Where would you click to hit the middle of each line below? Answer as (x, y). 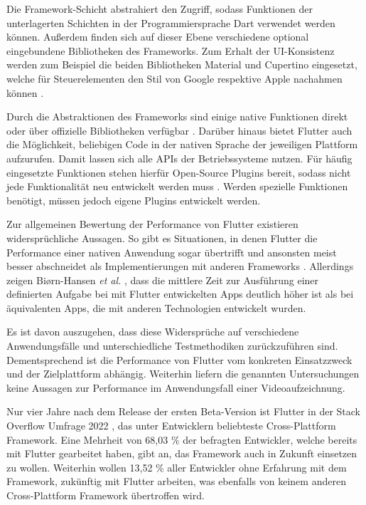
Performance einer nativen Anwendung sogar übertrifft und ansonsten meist (172, 252)
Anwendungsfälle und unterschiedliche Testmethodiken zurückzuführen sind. (172, 346)
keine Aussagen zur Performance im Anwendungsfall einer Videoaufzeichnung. (176, 387)
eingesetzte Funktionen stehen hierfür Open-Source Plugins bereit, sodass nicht (179, 172)
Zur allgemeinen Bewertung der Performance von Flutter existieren (152, 224)
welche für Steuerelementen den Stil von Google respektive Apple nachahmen (174, 78)
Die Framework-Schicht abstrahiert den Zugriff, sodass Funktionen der (160, 9)
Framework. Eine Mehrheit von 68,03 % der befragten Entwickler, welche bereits (182, 439)
